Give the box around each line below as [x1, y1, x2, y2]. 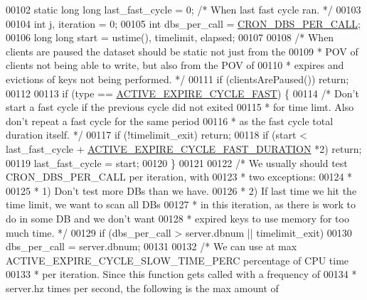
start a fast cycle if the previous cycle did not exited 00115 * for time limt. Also [6, 100, 354, 114]
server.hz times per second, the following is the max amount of [6, 280, 279, 295]
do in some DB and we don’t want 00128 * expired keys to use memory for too [6, 210, 349, 225]
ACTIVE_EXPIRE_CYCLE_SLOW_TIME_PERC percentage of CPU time [6, 252, 349, 267]
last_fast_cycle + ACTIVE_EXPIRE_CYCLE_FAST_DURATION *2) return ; [6, 141, 362, 156]
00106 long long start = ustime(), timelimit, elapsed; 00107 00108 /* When [6, 30, 334, 45]
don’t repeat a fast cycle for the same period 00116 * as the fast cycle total [6, 113, 334, 128]
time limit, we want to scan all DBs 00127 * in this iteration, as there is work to [6, 197, 356, 212]
